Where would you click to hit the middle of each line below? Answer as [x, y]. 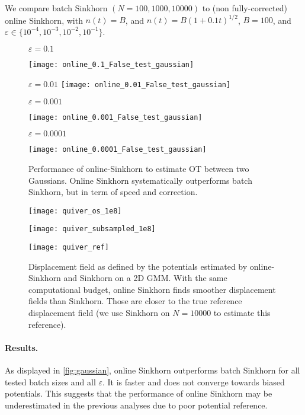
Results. [22, 347]
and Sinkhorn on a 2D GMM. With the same [145, 278]
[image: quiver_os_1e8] [75, 211]
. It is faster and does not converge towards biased [194, 382]
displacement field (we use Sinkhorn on [99, 313]
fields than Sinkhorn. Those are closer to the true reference [135, 301]
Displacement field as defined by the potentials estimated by [138, 266]
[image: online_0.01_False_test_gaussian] [146, 84]
